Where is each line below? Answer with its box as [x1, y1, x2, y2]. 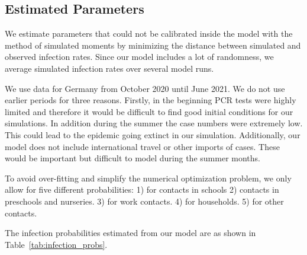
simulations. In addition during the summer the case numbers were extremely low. [5, 117, 303, 129]
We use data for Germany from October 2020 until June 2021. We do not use [5, 82, 285, 94]
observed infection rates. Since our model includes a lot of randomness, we [5, 50, 274, 63]
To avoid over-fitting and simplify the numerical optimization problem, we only [5, 171, 292, 184]
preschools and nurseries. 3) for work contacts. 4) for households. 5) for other [5, 195, 284, 207]
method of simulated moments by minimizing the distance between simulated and [5, 39, 301, 51]
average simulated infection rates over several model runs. [5, 62, 214, 74]
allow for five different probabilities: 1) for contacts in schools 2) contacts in [5, 183, 279, 196]
